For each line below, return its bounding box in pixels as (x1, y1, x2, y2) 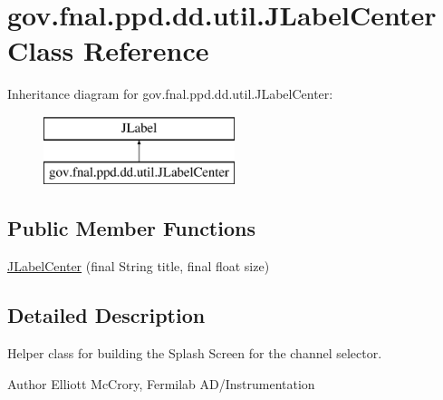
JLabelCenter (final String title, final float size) (7, 257, 270, 276)
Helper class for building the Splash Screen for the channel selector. (7, 344, 382, 363)
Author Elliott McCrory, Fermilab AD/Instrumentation (7, 374, 315, 393)
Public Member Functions (7, 214, 255, 242)
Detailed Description (7, 301, 206, 329)
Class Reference (7, 32, 209, 69)
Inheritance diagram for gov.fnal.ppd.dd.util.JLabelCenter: (7, 84, 333, 103)
